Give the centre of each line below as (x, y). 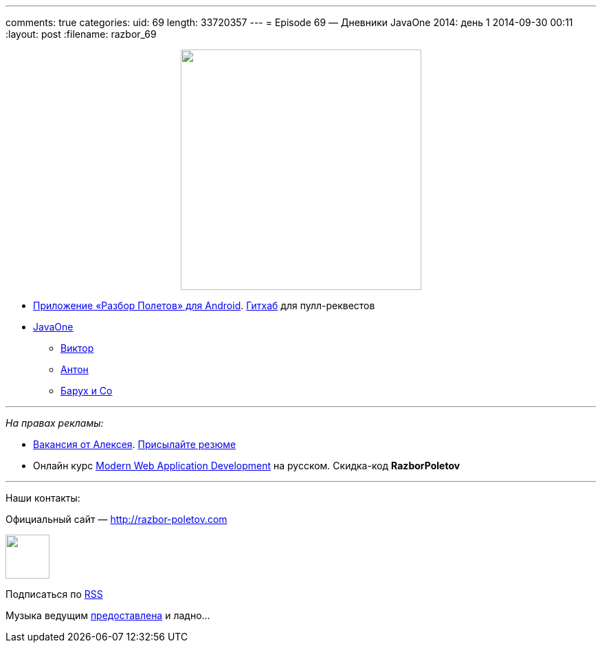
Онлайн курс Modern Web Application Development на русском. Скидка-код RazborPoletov (247, 466)
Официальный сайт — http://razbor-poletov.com (116, 519)
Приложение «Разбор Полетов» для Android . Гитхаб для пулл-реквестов (204, 305)
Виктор (77, 348)
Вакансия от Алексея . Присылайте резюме (135, 444)
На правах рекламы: (55, 423)
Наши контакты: (43, 498)
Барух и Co (87, 391)
